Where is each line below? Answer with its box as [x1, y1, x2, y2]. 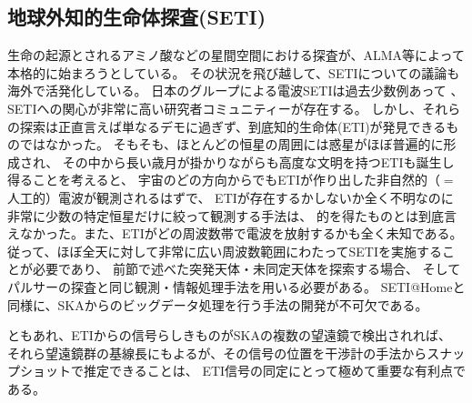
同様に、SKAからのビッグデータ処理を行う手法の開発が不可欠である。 [7, 295, 428, 314]
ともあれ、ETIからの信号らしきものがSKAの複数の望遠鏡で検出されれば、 [7, 326, 452, 345]
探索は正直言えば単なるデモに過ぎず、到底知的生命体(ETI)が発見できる [19, 116, 447, 136]
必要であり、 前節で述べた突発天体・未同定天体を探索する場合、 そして [32, 259, 461, 278]
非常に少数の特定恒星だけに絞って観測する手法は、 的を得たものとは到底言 [7, 206, 457, 225]
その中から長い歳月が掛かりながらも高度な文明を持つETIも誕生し [62, 152, 455, 171]
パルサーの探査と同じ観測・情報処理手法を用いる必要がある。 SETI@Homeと [7, 277, 466, 296]
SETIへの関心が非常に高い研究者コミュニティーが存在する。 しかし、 [7, 98, 423, 117]
